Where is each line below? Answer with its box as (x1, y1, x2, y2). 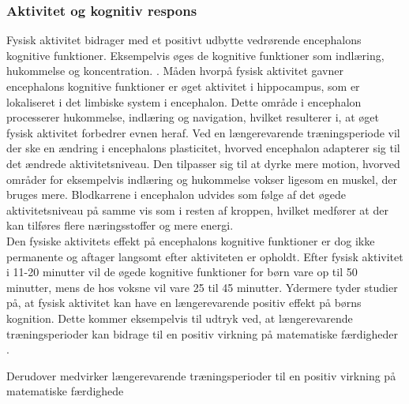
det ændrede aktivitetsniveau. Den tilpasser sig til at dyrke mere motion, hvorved (6, 155, 400, 171)
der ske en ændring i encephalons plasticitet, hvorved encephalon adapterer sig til (6, 140, 400, 156)
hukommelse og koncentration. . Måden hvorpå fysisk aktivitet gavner (6, 62, 343, 79)
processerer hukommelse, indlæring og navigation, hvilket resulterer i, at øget (6, 109, 379, 125)
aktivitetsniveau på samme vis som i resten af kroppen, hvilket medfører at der (6, 201, 388, 218)
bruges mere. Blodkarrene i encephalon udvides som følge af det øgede (6, 186, 346, 203)
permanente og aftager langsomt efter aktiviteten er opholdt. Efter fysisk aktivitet (6, 248, 403, 264)
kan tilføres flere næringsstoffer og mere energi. (6, 217, 234, 234)
